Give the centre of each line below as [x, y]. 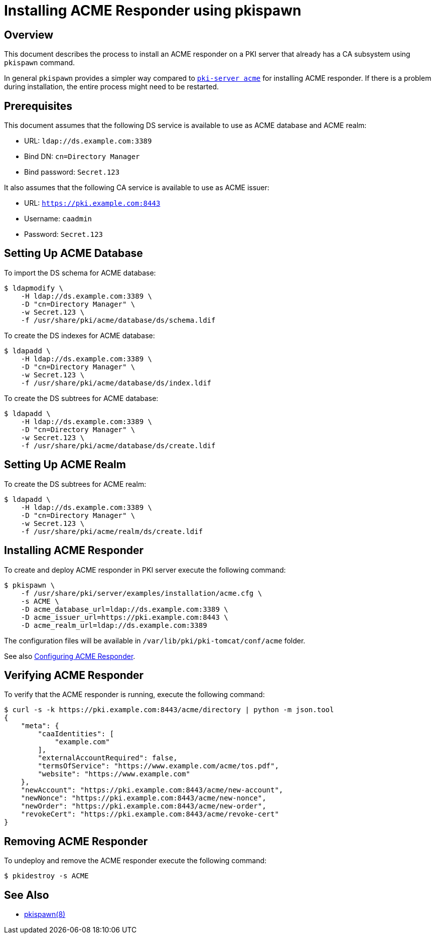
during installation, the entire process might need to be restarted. [112, 87]
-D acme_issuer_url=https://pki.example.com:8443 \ [124, 617]
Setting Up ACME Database [74, 253]
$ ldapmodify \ [34, 288]
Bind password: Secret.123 [72, 172]
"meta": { [40, 726]
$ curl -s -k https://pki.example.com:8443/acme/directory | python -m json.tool [169, 710]
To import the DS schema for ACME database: [80, 273]
